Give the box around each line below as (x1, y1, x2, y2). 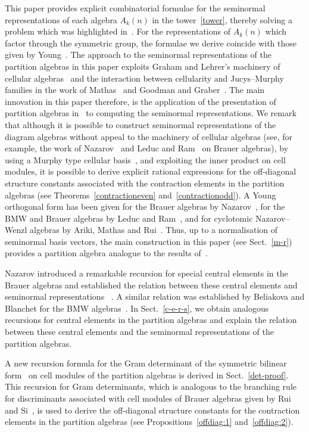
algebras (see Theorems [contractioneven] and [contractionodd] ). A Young (5, 188, 276, 201)
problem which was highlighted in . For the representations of (5, 25, 230, 38)
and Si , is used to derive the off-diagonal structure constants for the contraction (5, 403, 300, 416)
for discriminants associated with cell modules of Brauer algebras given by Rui (5, 392, 291, 404)
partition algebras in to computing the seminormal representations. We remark (5, 107, 296, 119)
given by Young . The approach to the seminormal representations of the (5, 48, 271, 61)
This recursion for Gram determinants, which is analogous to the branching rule (5, 380, 296, 393)
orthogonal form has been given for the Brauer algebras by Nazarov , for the (5, 200, 285, 213)
